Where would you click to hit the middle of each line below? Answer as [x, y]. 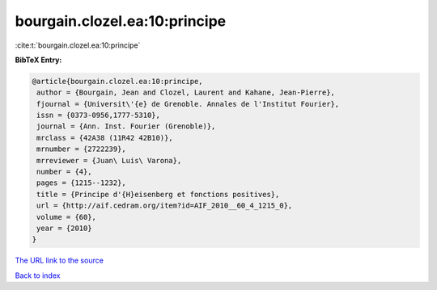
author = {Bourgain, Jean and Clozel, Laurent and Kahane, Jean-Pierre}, [186, 92]
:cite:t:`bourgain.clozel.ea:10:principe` [78, 45]
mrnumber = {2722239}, [82, 149]
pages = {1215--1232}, [82, 183]
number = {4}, [64, 172]
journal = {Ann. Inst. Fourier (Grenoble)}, [126, 126]
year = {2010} [64, 228]
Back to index [38, 275]
